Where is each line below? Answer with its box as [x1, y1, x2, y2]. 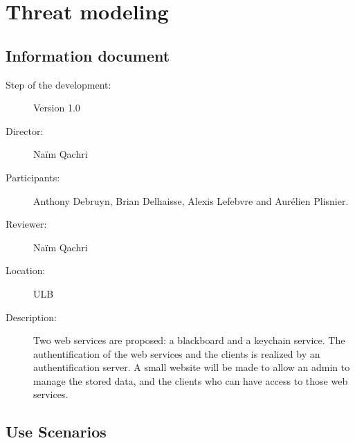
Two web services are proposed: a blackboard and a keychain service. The [33, 333, 345, 347]
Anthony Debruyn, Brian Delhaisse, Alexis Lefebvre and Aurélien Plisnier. [33, 193, 349, 208]
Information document [6, 44, 170, 66]
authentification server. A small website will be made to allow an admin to [33, 360, 350, 374]
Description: [6, 309, 57, 324]
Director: [6, 123, 44, 138]
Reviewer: [6, 217, 47, 231]
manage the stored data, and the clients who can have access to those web [33, 373, 348, 388]
